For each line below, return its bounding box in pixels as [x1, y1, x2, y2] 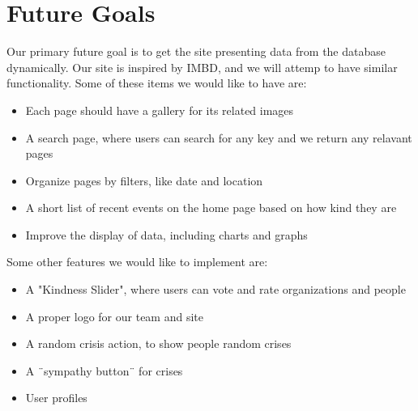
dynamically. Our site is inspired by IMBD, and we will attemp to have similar [6, 58, 398, 75]
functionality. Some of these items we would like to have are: [6, 74, 307, 91]
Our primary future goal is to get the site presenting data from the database [6, 43, 386, 60]
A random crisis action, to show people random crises [25, 335, 292, 352]
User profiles [25, 389, 87, 406]
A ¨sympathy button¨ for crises [25, 362, 183, 379]
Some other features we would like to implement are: [6, 253, 268, 270]
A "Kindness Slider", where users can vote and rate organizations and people [25, 281, 406, 298]
